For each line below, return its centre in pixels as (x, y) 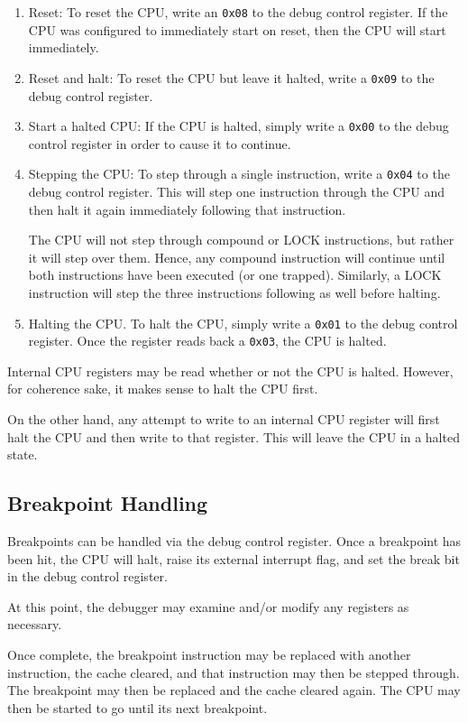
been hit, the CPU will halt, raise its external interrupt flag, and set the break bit (234, 558)
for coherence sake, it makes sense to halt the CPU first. (163, 389)
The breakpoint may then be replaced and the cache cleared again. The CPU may (234, 690)
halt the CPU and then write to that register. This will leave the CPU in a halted (234, 436)
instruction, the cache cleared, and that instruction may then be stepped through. (234, 672)
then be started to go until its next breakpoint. (138, 707)
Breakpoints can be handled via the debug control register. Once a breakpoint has (234, 541)
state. (23, 454)
